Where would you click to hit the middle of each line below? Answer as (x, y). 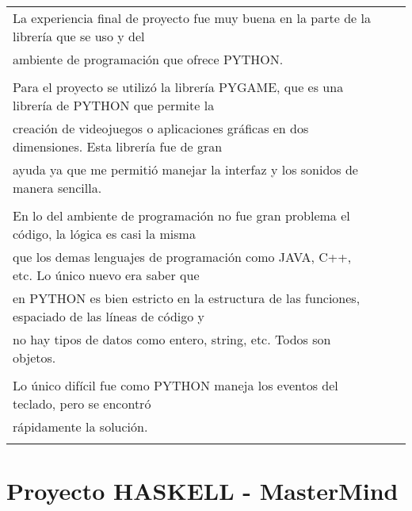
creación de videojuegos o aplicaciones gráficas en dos (161, 128)
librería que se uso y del (79, 36)
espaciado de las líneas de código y (109, 316)
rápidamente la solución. (80, 426)
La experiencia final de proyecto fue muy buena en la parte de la (192, 18)
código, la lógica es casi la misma (104, 234)
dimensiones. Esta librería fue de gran (118, 146)
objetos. (34, 357)
